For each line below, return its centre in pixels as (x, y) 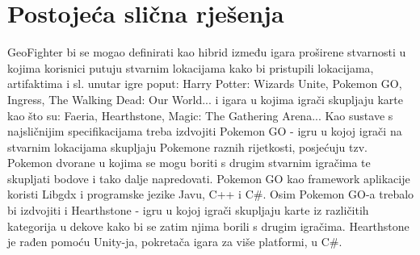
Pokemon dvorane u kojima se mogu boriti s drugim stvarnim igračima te (189, 163)
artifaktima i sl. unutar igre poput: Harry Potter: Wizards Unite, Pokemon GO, (205, 84)
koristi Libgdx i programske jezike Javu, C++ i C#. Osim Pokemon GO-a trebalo (211, 194)
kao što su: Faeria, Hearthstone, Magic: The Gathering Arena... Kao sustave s (200, 115)
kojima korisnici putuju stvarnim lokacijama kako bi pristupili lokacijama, (191, 67)
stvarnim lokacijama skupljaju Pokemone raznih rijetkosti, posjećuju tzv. (187, 146)
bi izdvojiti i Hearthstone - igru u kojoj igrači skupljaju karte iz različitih (188, 210)
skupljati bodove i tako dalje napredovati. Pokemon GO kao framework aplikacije (209, 178)
